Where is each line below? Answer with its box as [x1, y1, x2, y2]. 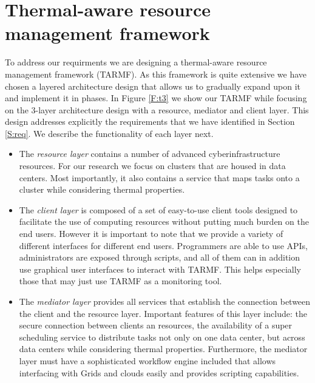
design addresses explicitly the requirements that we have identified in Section [5, 115, 295, 128]
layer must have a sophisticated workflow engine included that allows [19, 354, 276, 367]
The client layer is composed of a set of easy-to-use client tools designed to [19, 203, 298, 216]
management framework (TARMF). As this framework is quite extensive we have [5, 67, 307, 80]
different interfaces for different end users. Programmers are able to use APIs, [19, 239, 308, 251]
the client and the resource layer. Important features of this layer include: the [19, 307, 307, 319]
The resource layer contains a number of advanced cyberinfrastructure [19, 147, 280, 160]
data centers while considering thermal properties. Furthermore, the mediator [19, 342, 308, 355]
